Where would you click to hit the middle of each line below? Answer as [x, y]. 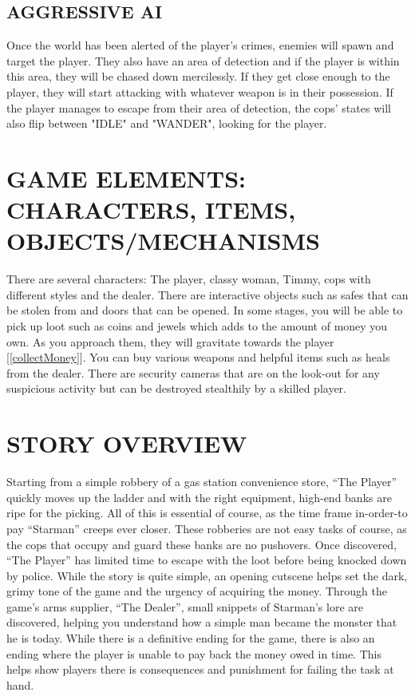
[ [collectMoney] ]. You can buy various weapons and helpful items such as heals [198, 357]
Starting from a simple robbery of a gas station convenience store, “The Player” [202, 482]
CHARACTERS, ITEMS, [151, 210]
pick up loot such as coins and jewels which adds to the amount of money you [197, 326]
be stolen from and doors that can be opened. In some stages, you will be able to [205, 310]
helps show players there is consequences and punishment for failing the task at [200, 669]
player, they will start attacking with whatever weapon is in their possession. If [200, 91]
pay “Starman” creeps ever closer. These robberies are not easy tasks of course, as [207, 528]
